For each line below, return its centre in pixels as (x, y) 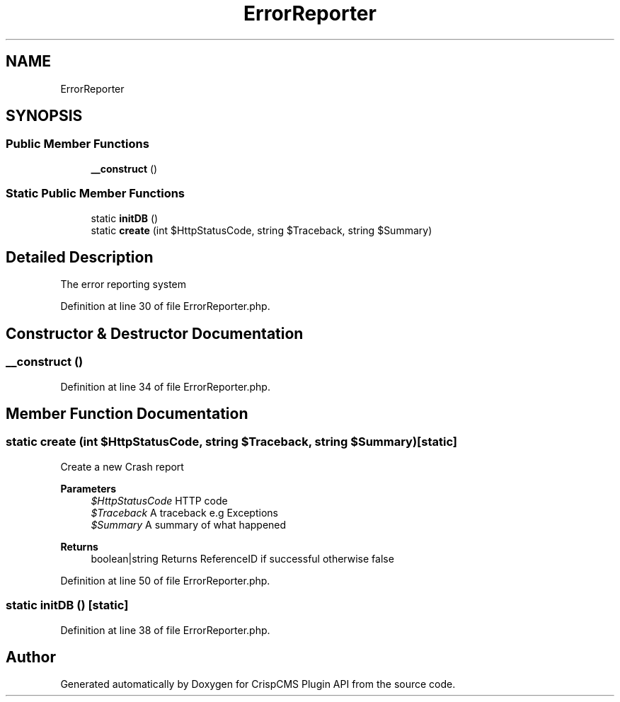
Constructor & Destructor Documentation (155, 333)
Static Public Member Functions (96, 194)
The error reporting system (124, 284)
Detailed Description (80, 257)
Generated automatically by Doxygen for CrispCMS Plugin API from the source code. (258, 684)
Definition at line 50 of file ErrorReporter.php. (165, 580)
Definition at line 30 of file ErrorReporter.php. (165, 306)
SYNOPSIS (44, 116)
